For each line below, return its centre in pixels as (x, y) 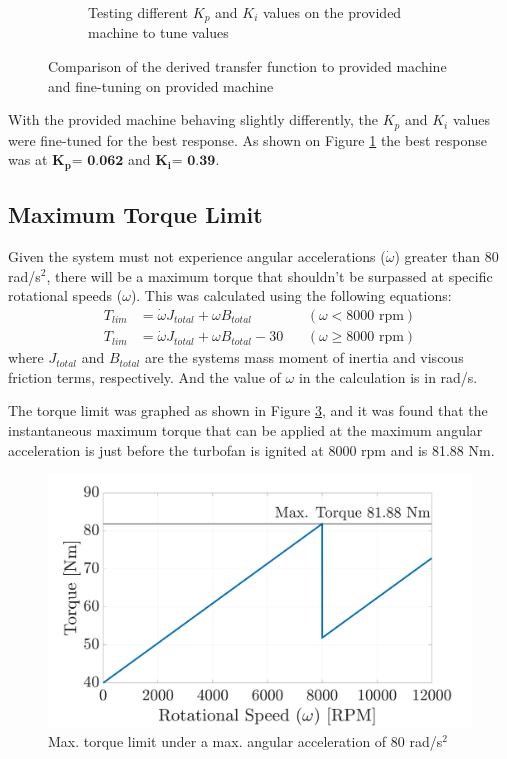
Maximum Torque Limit (135, 214)
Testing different (138, 12)
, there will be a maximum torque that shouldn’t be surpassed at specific (269, 275)
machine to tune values (158, 32)
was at (28, 159)
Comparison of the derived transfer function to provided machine (247, 66)
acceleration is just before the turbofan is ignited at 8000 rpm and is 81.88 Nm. (251, 449)
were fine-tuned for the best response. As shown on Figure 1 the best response (247, 139)
